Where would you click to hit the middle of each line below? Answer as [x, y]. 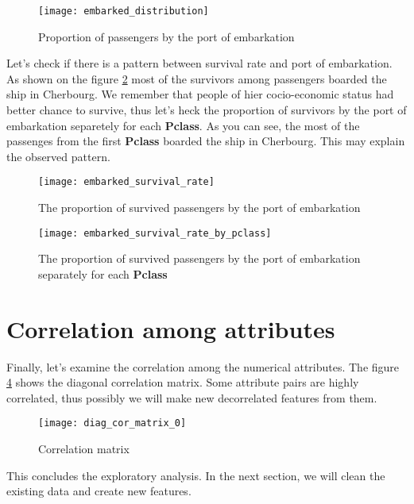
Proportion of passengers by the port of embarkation [166, 36]
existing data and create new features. [99, 491]
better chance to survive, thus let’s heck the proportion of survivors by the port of [207, 110]
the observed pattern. [58, 156]
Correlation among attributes [171, 328]
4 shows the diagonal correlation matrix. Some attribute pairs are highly [183, 382]
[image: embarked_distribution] [124, 11]
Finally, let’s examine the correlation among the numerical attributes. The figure [203, 366]
